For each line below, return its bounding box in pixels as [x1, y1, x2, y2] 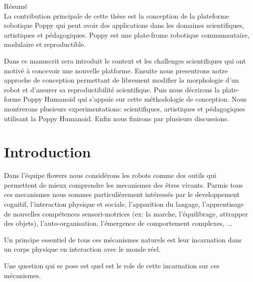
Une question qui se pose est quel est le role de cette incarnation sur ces [4, 260, 220, 270]
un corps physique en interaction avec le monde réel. [4, 244, 161, 254]
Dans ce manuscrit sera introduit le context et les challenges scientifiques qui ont [4, 55, 246, 65]
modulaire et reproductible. [4, 39, 86, 49]
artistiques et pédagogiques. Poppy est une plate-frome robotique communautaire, [4, 29, 250, 40]
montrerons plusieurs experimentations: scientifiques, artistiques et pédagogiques [4, 103, 245, 113]
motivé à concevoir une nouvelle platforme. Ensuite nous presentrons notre [4, 65, 228, 75]
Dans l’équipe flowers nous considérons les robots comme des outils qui [4, 170, 216, 180]
